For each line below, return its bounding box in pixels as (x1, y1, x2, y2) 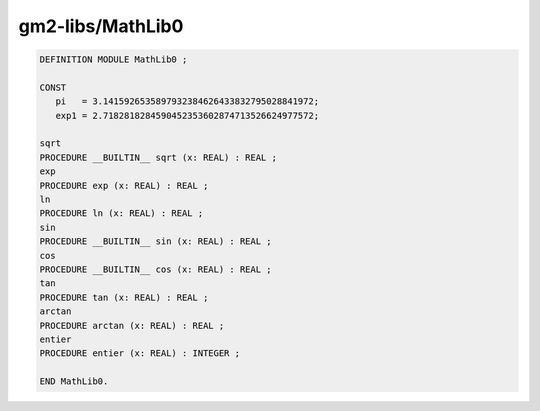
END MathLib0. (39, 376, 109, 387)
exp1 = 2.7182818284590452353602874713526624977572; (55, 110, 320, 121)
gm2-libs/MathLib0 (18, 15, 184, 37)
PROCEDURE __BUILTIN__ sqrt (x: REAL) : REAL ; (39, 151, 277, 163)
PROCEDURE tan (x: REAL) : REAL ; (39, 291, 209, 303)
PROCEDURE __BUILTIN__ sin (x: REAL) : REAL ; (39, 236, 272, 247)
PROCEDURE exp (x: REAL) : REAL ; (39, 180, 209, 191)
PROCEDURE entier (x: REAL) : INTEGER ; (39, 348, 240, 359)
